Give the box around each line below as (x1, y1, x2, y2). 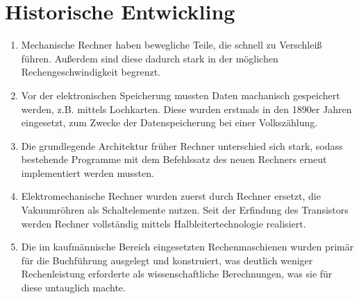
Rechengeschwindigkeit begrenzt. (21, 65, 160, 79)
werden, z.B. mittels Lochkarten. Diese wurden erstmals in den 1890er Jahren (21, 101, 352, 116)
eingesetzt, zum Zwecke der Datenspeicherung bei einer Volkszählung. (21, 115, 318, 130)
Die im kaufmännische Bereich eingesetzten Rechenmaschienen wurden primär (21, 239, 354, 254)
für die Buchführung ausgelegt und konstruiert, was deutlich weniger (21, 253, 313, 267)
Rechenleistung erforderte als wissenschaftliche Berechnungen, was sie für (21, 266, 333, 281)
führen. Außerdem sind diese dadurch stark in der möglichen (21, 51, 278, 65)
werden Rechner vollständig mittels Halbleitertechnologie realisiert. (21, 216, 306, 230)
